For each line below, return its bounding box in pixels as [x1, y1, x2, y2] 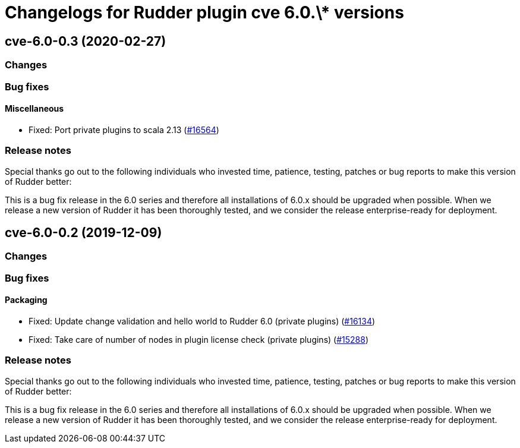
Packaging [5, 295, 48, 305]
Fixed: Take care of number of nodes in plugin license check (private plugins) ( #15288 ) [29, 334, 369, 345]
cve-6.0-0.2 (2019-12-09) [5, 225, 162, 240]
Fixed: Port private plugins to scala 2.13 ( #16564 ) [29, 124, 219, 135]
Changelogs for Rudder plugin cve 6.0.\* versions [5, 2, 404, 23]
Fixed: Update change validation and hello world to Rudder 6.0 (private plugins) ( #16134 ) [29, 316, 376, 326]
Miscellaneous [5, 103, 64, 114]
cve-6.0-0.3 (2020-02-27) [5, 33, 166, 49]
